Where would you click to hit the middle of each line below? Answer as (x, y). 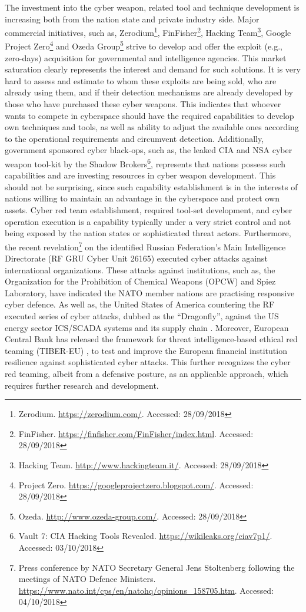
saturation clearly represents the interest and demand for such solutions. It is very (153, 69)
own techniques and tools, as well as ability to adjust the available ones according (152, 127)
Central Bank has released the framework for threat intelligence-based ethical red (151, 339)
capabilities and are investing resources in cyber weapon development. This (140, 175)
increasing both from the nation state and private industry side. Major (132, 19)
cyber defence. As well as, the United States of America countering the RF (140, 304)
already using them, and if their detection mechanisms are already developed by (149, 92)
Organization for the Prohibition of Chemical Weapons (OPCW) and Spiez (140, 281)
